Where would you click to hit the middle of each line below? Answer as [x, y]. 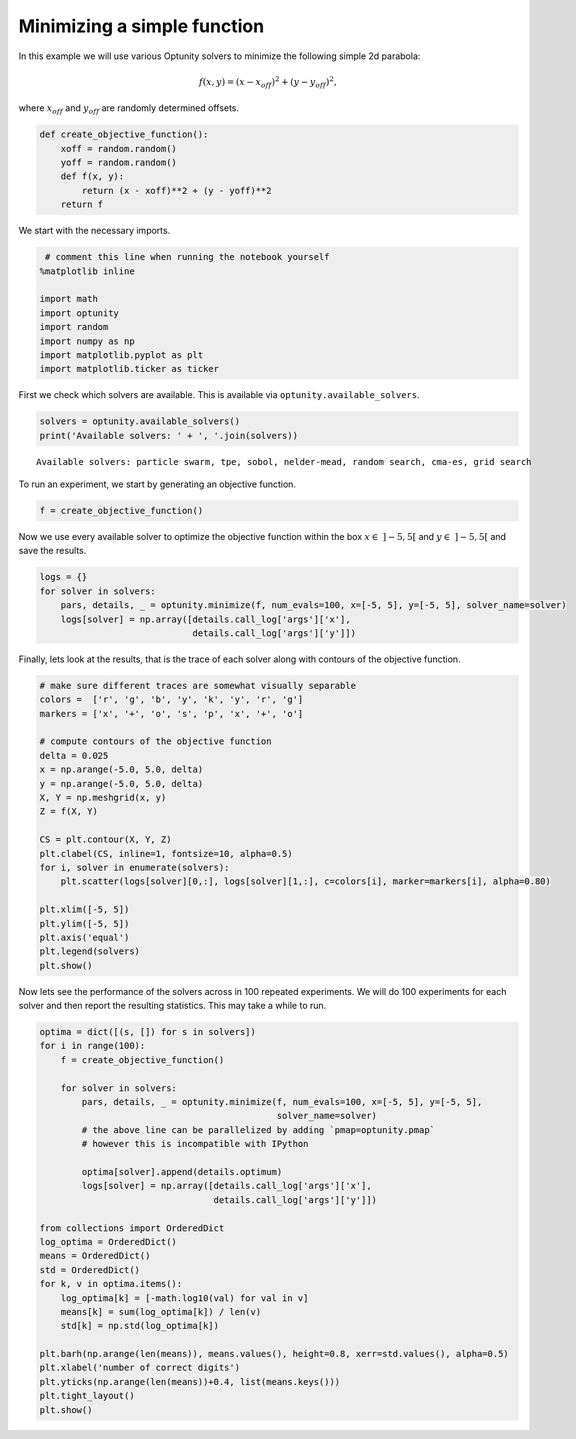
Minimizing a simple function [141, 26]
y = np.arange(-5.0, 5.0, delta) [121, 783]
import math [69, 299]
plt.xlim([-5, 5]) [84, 909]
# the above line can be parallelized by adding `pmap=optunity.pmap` [258, 1129]
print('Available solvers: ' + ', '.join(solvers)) [169, 435]
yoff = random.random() [118, 163]
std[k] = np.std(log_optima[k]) [140, 1326]
